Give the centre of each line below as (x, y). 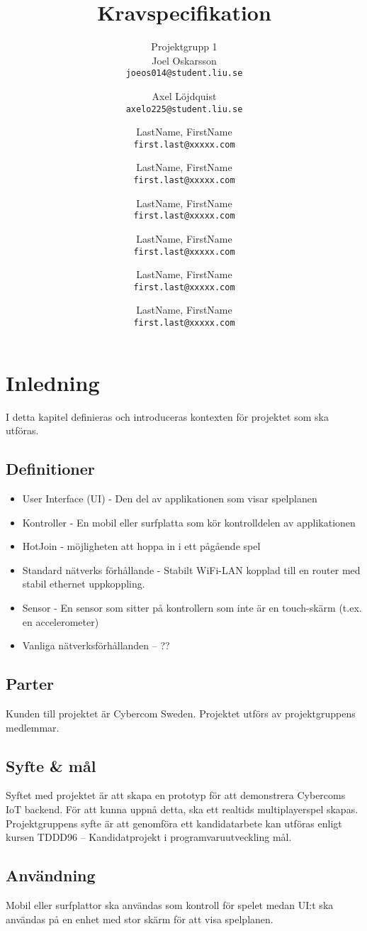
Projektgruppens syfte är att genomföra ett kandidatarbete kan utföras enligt (174, 823)
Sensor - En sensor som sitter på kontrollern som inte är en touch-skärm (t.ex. (192, 608)
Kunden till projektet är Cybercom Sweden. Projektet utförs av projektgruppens (181, 713)
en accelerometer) (61, 621)
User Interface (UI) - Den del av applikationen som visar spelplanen (170, 498)
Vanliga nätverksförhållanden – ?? (96, 645)
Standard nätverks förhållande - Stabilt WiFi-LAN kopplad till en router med (191, 569)
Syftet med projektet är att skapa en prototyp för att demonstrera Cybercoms (176, 795)
